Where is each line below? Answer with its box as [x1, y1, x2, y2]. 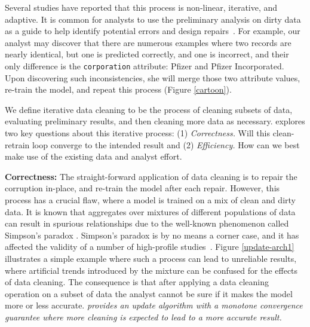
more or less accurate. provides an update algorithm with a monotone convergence [5, 299, 303, 311]
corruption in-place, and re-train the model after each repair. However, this [5, 182, 280, 194]
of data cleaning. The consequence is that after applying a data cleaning [5, 276, 269, 288]
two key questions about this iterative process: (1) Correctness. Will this [5, 127, 270, 139]
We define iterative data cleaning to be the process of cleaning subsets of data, [5, 103, 293, 115]
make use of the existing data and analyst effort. [5, 150, 182, 163]
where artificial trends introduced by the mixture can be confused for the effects [5, 264, 298, 276]
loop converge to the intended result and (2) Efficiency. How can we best [32, 138, 300, 151]
